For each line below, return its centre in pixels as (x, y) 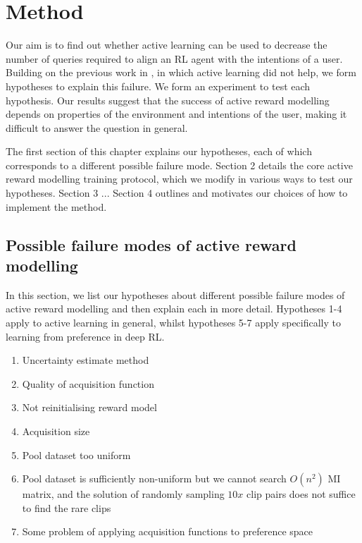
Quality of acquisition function (88, 383)
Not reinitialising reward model (89, 407)
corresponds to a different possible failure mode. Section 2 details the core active (179, 165)
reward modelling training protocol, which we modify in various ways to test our (179, 179)
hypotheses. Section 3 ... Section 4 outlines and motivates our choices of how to (177, 193)
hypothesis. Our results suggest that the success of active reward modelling (168, 100)
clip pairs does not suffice (301, 494)
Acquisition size (56, 431)
